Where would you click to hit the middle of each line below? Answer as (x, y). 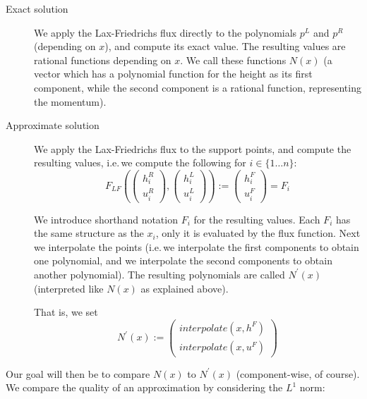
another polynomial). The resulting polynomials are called (160, 274)
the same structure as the (89, 233)
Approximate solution (53, 125)
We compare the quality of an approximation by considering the (144, 387)
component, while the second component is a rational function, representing (198, 87)
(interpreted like (69, 288)
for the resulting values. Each (257, 219)
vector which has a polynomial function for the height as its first (173, 74)
